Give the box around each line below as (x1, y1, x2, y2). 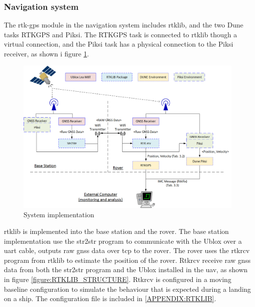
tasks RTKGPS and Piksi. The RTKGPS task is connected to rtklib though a (4, 29, 237, 39)
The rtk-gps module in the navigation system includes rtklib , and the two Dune (4, 20, 243, 30)
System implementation (24, 209, 94, 220)
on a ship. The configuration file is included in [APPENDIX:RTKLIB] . (4, 293, 216, 304)
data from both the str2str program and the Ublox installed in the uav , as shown (4, 264, 248, 275)
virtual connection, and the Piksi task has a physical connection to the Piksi (4, 39, 233, 49)
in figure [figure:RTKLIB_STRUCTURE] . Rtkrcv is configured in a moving (4, 274, 231, 284)
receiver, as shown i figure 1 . (4, 49, 89, 58)
